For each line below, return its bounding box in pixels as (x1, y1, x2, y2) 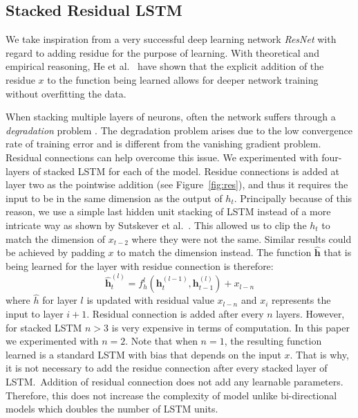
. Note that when (125, 334, 198, 348)
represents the (272, 293, 331, 307)
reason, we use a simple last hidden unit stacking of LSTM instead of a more (6, 204, 331, 219)
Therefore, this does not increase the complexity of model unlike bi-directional (6, 388, 337, 402)
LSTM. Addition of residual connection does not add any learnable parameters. (6, 374, 343, 388)
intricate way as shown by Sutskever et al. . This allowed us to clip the (6, 217, 307, 232)
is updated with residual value (86, 293, 214, 307)
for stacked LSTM (6, 320, 82, 334)
